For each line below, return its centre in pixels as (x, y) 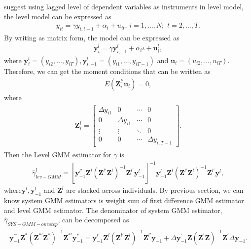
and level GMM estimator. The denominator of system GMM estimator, (113, 210)
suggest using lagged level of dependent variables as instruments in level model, (124, 6)
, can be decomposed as (93, 220)
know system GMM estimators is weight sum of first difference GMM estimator (124, 200)
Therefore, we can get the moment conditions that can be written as (107, 71)
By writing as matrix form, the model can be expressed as (92, 38)
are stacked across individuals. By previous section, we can (155, 190)
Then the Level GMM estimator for (58, 155)
